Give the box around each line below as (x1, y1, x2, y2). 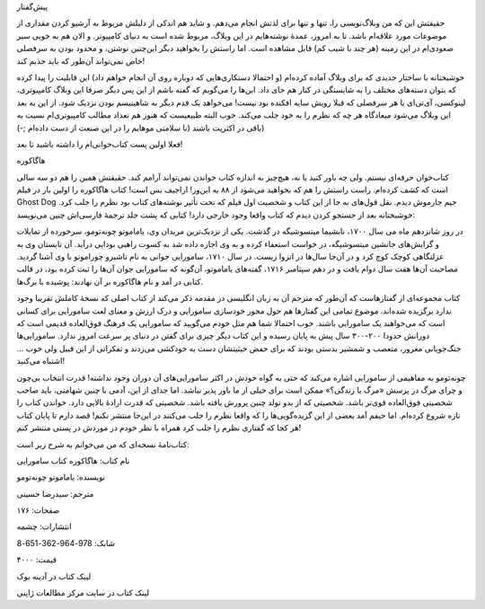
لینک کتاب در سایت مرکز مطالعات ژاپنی (16, 587, 150, 598)
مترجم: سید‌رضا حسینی (16, 488, 94, 499)
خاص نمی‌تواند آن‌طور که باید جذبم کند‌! (16, 55, 145, 66)
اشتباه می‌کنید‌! (16, 356, 66, 366)
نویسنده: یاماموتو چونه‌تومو (16, 472, 106, 482)
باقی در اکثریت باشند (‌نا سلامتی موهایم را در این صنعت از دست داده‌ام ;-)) (16, 122, 265, 133)
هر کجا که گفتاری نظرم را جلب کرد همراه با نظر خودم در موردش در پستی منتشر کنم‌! (16, 422, 302, 433)
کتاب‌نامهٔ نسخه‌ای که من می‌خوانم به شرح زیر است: (16, 438, 190, 449)
